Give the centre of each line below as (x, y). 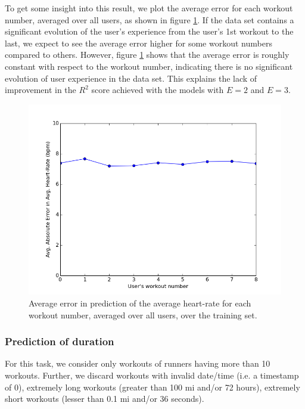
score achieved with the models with (158, 90)
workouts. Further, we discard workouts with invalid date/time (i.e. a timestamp (152, 375)
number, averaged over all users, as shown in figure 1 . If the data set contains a (150, 19)
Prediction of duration (60, 341)
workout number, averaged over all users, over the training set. (143, 315)
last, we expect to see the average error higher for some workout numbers (139, 43)
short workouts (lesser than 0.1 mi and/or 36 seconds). (105, 399)
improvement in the (41, 90)
